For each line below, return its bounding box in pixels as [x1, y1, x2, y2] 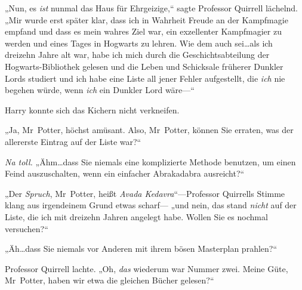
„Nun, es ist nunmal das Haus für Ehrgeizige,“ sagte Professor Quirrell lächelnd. [5, 2, 298, 14]
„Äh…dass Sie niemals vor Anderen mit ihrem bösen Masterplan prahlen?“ [5, 242, 278, 255]
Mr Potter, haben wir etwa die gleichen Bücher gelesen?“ [5, 274, 214, 286]
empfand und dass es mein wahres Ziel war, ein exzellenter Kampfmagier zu [5, 25, 282, 38]
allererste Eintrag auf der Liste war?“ [5, 135, 141, 147]
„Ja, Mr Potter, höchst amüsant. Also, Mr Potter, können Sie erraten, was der [5, 124, 294, 136]
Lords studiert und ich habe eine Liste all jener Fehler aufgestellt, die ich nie [5, 72, 285, 84]
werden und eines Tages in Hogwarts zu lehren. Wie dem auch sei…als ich [5, 36, 273, 49]
